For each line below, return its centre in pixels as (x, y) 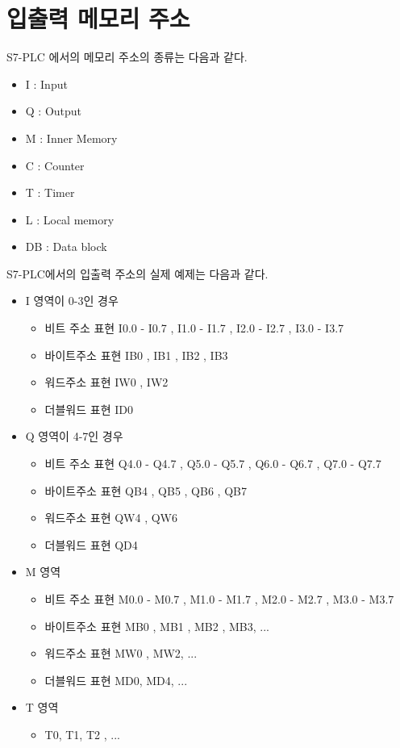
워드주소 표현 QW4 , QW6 (111, 518)
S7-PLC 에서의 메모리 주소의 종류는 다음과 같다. (127, 57)
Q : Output (54, 111)
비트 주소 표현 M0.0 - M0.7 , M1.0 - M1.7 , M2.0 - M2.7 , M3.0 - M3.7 (219, 599)
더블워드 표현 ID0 (89, 409)
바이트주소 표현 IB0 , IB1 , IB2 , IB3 (136, 355)
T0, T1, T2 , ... (82, 734)
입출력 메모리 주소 (98, 18)
